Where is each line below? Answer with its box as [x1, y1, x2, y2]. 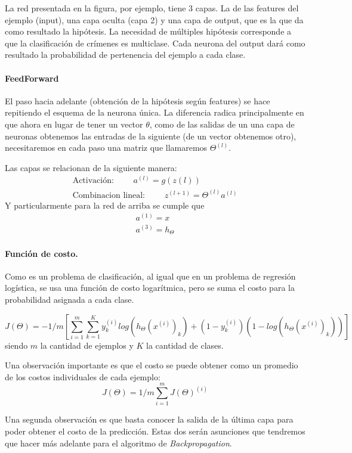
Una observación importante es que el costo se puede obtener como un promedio [5, 359, 298, 371]
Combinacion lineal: [72, 191, 145, 200]
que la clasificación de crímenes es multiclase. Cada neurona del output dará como [5, 36, 305, 49]
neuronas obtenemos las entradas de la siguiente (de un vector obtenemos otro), [5, 129, 297, 142]
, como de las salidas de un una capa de [149, 117, 295, 130]
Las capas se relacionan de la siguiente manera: [5, 161, 177, 173]
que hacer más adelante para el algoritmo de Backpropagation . [5, 436, 232, 449]
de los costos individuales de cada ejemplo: [5, 370, 160, 383]
